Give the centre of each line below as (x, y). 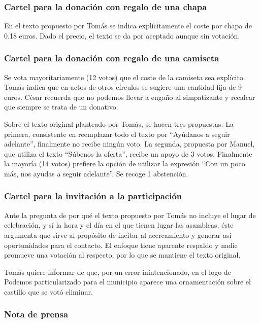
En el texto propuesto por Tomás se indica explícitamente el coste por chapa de (128, 26)
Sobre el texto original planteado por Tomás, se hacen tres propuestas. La (119, 124)
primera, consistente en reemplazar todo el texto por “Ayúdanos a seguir (117, 134)
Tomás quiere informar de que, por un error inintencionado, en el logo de (118, 272)
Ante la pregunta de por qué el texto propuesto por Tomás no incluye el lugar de (130, 215)
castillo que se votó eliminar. (48, 291)
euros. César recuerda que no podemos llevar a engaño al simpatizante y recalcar (130, 97)
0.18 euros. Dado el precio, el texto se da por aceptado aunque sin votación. (122, 35)
